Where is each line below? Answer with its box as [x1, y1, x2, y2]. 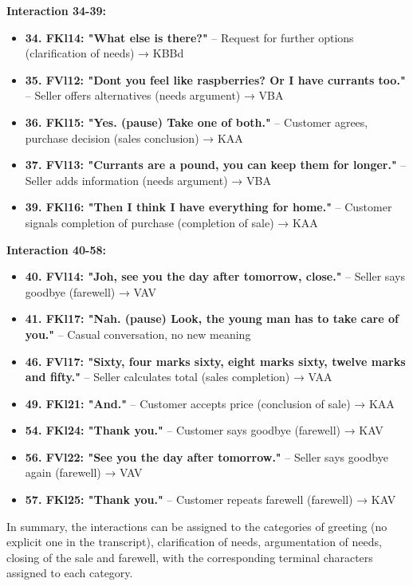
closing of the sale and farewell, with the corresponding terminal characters [6, 549, 373, 565]
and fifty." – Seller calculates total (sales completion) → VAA [25, 368, 332, 385]
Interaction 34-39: [6, 2, 106, 18]
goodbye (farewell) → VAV [25, 283, 156, 300]
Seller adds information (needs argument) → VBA [25, 171, 271, 188]
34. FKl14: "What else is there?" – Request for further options [25, 29, 354, 45]
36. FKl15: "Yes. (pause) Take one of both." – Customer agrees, [25, 113, 368, 130]
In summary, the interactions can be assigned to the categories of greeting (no [6, 517, 387, 534]
